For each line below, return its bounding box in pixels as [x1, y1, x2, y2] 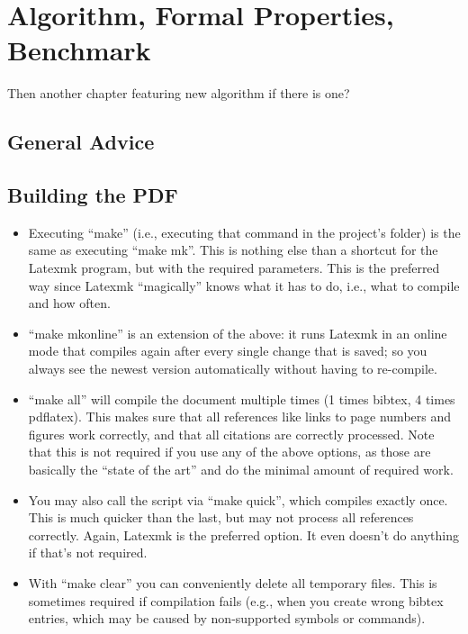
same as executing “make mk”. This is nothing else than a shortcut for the [28, 240, 438, 259]
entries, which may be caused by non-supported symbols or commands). [28, 609, 426, 628]
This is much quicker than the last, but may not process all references [28, 508, 414, 527]
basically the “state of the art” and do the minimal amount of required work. [28, 460, 454, 479]
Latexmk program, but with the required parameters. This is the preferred [28, 258, 440, 277]
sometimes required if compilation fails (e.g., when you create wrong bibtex [28, 591, 444, 610]
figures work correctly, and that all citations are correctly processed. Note [28, 424, 435, 443]
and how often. [28, 294, 111, 312]
